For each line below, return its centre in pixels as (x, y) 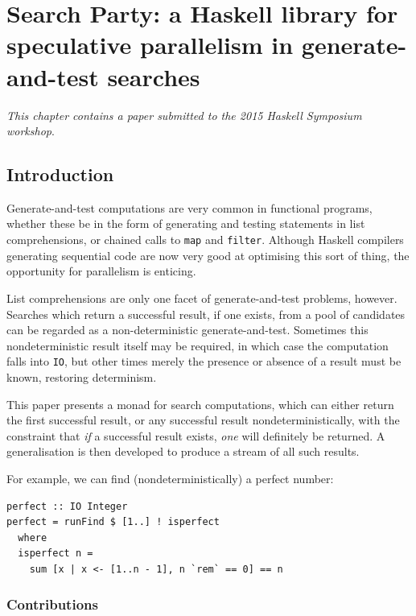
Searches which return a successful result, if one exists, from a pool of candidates (206, 314)
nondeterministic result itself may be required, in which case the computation (198, 345)
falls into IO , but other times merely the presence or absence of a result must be (204, 361)
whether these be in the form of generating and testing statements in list (186, 223)
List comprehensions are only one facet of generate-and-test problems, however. (202, 298)
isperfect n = (56, 554)
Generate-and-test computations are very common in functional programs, (189, 207)
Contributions (52, 604)
